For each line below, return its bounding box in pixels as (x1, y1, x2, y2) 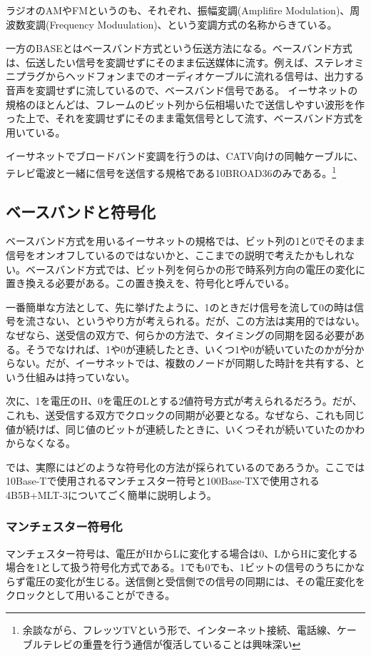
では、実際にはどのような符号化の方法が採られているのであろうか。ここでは (6, 459, 365, 474)
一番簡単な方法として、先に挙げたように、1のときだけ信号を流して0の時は (6, 299, 355, 314)
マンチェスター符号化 (6, 518, 123, 535)
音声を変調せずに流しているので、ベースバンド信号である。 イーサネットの (6, 82, 358, 97)
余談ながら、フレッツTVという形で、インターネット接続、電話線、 (22, 622, 337, 637)
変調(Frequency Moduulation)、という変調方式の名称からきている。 (25, 16, 337, 31)
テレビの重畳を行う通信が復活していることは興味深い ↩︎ (42, 636, 301, 651)
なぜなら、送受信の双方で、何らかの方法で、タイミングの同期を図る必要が (6, 327, 355, 342)
